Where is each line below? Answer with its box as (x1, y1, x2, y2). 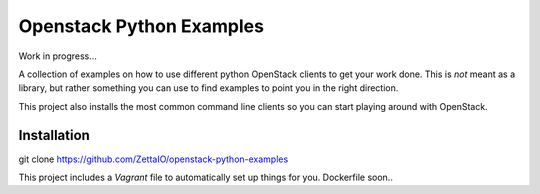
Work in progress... (18, 50, 97, 62)
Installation (18, 126, 90, 144)
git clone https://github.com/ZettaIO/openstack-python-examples (18, 153, 289, 165)
